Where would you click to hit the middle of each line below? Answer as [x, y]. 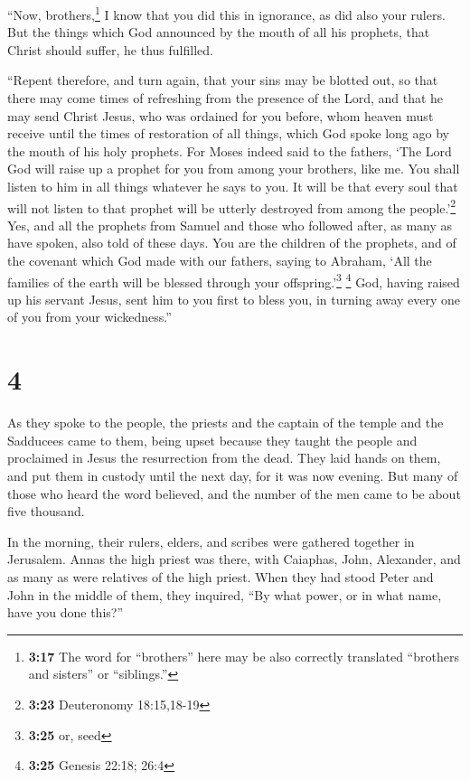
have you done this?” [66, 612]
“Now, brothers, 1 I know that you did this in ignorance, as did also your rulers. [226, 13]
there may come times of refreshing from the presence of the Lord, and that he [226, 98]
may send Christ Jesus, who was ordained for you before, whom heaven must [221, 115]
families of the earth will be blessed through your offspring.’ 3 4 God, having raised [234, 280]
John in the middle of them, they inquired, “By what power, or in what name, [225, 594]
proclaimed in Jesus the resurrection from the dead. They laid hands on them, [224, 458]
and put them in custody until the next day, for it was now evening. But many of [233, 475]
